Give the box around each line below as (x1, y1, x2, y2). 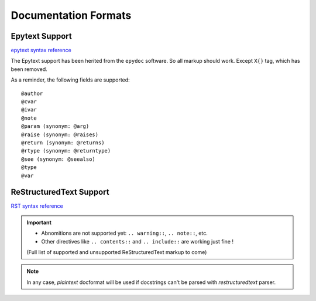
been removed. (11, 65, 48, 73)
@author (21, 90, 43, 97)
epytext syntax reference (11, 47, 71, 54)
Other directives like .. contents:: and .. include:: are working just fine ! (41, 238, 234, 245)
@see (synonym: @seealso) (21, 155, 96, 163)
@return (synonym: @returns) (21, 139, 105, 146)
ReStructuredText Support (11, 187, 109, 197)
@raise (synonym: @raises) (21, 131, 99, 138)
